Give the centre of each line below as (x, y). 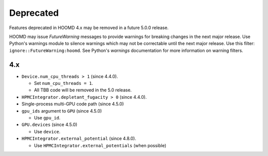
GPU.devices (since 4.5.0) (49, 125)
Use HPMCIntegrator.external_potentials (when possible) (100, 145)
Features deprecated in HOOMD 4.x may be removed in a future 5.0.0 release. (89, 28)
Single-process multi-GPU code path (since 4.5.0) (73, 104)
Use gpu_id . (47, 117)
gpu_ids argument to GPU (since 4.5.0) (62, 111)
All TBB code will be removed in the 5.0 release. (83, 90)
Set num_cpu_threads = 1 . (64, 83)
